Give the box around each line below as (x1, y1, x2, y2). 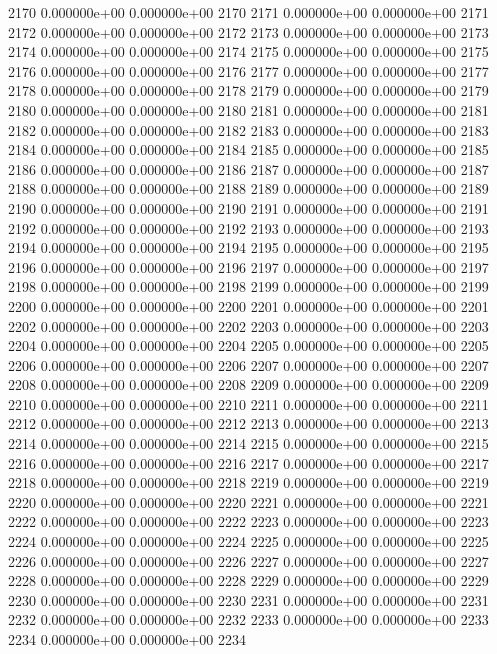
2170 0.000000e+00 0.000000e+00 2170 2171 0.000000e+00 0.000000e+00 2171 (8, 2, 489, 22)
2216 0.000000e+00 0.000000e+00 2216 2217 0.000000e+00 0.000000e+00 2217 (8, 452, 489, 473)
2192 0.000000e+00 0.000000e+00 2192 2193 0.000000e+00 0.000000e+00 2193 (8, 217, 489, 238)
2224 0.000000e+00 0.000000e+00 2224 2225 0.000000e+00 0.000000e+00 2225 (8, 531, 489, 552)
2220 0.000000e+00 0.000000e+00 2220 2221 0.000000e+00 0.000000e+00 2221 (8, 491, 489, 512)
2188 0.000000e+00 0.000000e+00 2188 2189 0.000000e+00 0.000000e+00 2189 (8, 178, 489, 199)
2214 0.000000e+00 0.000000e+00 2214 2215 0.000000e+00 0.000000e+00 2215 (8, 433, 489, 454)
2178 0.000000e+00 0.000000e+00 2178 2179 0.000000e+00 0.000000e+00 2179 (8, 80, 489, 101)
